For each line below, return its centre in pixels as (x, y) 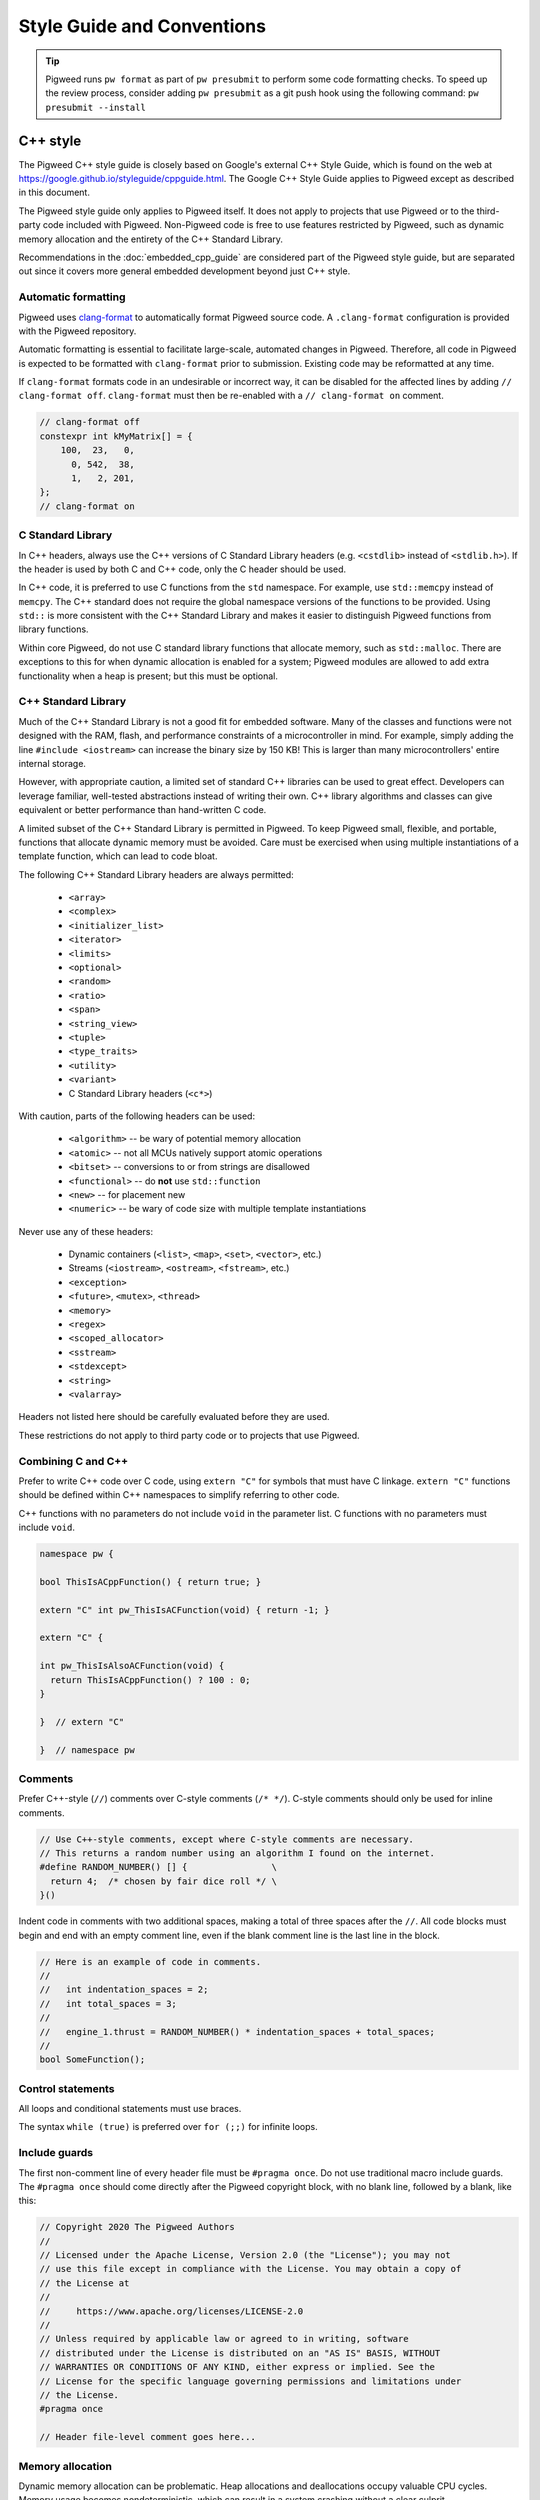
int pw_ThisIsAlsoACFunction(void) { (132, 1666)
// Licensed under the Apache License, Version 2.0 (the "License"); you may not (245, 2255)
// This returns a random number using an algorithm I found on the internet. (237, 1853)
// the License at (84, 2283)
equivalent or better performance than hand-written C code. (142, 810)
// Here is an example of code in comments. (150, 1961)
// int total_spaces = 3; (108, 2003)
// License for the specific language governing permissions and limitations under (250, 2381)
